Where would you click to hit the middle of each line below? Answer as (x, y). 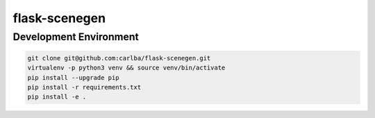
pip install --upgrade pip (73, 77)
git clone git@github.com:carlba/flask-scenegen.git (119, 58)
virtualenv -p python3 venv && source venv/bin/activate (126, 68)
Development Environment (76, 37)
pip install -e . (57, 97)
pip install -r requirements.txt (84, 87)
